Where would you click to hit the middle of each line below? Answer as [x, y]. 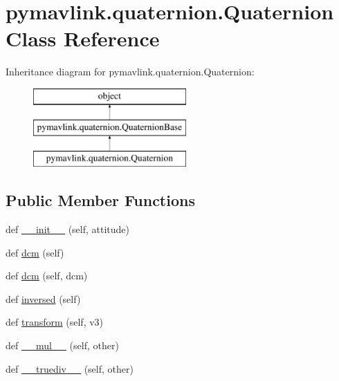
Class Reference [83, 38]
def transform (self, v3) [55, 322]
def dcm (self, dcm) [47, 276]
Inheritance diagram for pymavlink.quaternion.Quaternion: [130, 72]
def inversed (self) [43, 298]
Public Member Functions [100, 200]
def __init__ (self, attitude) [67, 229]
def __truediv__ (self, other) [70, 368]
